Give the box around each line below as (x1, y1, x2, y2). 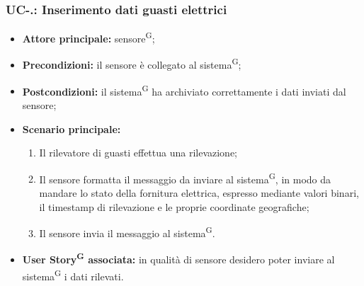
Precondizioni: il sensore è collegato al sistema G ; (22, 55, 241, 72)
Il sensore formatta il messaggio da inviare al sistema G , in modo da (39, 169, 331, 186)
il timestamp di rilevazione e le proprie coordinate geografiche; (39, 199, 309, 214)
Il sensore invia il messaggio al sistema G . (39, 224, 215, 240)
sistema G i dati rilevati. (22, 266, 124, 283)
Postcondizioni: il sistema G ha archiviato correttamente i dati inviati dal (22, 81, 346, 98)
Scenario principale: (22, 121, 121, 136)
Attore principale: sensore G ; (22, 29, 155, 45)
